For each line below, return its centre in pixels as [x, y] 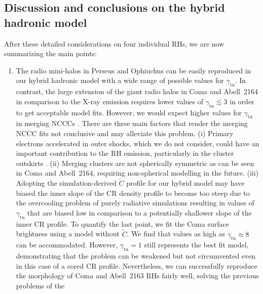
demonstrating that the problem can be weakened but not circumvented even [136, 256]
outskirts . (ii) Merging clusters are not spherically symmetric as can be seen [135, 163]
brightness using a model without [68, 234]
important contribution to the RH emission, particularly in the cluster [125, 153]
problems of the [40, 285]
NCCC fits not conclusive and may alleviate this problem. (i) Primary [125, 133]
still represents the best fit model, [196, 245]
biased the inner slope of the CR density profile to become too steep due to [133, 193]
